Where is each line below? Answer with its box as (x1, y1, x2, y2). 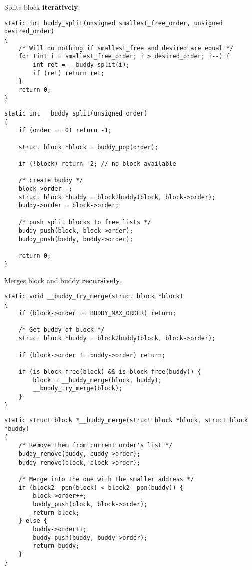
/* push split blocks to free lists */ (18, 218, 151, 226)
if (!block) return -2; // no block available (18, 160, 176, 168)
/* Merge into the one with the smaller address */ (18, 476, 194, 483)
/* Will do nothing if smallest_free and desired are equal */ (18, 44, 234, 52)
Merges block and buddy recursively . (4, 275, 122, 285)
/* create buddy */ (18, 177, 83, 184)
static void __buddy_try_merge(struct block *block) (4, 293, 183, 300)
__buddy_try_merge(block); (33, 385, 123, 392)
